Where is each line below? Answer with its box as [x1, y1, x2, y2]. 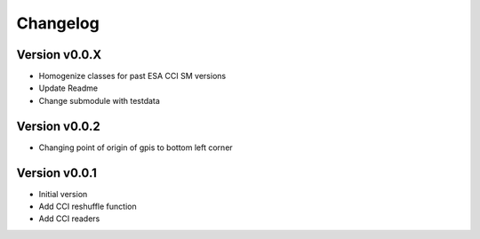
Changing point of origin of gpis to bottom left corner [38, 142, 233, 153]
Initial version [38, 188, 88, 199]
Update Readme [38, 83, 98, 93]
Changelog [16, 13, 100, 33]
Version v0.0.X [16, 47, 102, 62]
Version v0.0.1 [16, 165, 98, 180]
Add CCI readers [38, 213, 100, 224]
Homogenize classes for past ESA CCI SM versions [38, 71, 227, 82]
